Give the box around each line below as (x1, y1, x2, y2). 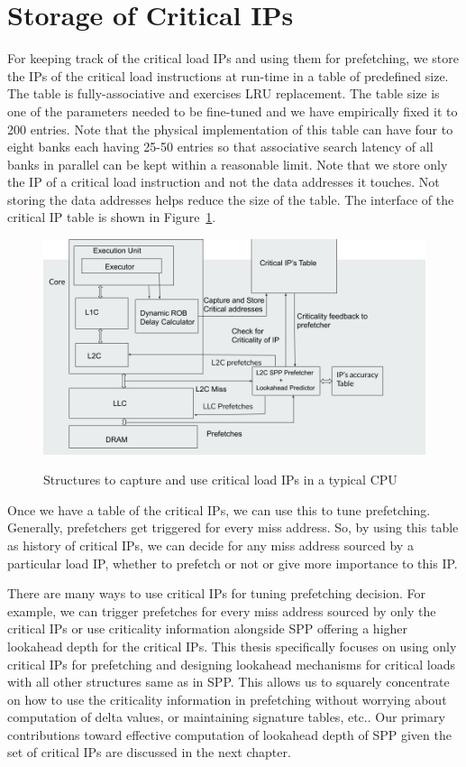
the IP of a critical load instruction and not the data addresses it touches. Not (7, 172, 440, 191)
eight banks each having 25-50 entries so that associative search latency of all (7, 137, 434, 156)
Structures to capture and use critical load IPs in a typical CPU (43, 470, 397, 489)
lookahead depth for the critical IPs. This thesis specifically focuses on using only (7, 636, 457, 655)
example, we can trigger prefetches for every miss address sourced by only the (7, 601, 436, 620)
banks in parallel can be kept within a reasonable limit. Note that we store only (7, 154, 448, 173)
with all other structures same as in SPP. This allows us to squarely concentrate (7, 672, 450, 691)
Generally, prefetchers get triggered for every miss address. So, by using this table (7, 518, 459, 537)
